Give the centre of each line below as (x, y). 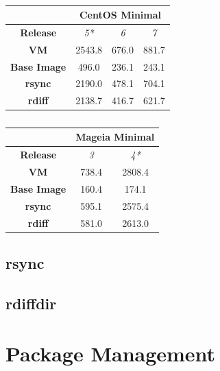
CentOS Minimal (120, 14)
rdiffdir (31, 303)
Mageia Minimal (115, 137)
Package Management (111, 354)
